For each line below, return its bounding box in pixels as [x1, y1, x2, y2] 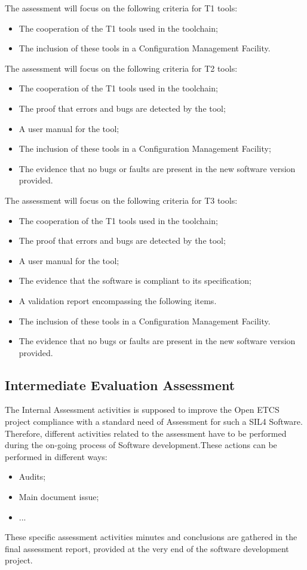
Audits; [19, 470, 46, 483]
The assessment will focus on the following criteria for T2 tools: [5, 62, 238, 74]
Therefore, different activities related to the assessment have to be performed [5, 427, 287, 439]
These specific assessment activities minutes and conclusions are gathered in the [5, 531, 297, 543]
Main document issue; [19, 491, 99, 503]
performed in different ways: [5, 450, 108, 462]
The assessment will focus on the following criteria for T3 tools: [5, 194, 238, 206]
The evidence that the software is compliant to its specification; [19, 274, 251, 287]
